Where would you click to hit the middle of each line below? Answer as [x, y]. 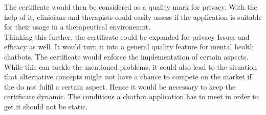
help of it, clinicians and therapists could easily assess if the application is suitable [133, 17]
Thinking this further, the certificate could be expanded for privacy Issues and [127, 36]
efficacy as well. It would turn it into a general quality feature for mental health [129, 47]
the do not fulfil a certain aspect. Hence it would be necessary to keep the [120, 86]
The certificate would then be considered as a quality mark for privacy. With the [131, 7]
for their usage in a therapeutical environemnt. [77, 27]
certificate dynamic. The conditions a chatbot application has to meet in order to [131, 96]
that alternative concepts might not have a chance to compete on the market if [128, 77]
